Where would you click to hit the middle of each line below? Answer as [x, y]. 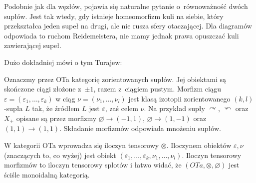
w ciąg [65, 98]
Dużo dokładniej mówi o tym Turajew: [63, 62]
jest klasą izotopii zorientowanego [179, 98]
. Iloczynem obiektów [199, 145]
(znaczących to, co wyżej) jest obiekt [60, 155]
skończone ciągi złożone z [43, 89]
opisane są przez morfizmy [56, 118]
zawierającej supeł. [33, 45]
